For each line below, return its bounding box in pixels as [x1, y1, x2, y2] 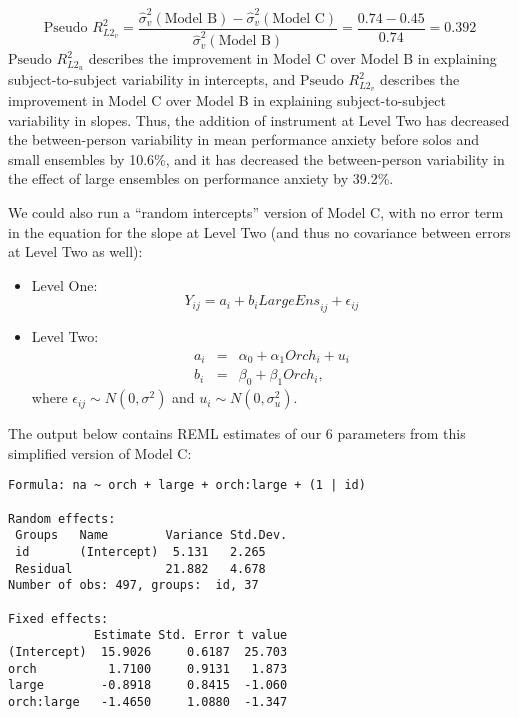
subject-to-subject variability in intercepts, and [8, 69, 296, 90]
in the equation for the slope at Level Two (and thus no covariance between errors [8, 221, 511, 242]
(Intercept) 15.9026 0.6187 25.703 [8, 644, 288, 659]
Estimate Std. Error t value [93, 628, 288, 643]
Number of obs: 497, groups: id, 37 [8, 578, 259, 593]
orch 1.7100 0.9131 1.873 [8, 661, 288, 676]
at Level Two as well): [8, 241, 143, 262]
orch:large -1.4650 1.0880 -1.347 [8, 694, 288, 709]
